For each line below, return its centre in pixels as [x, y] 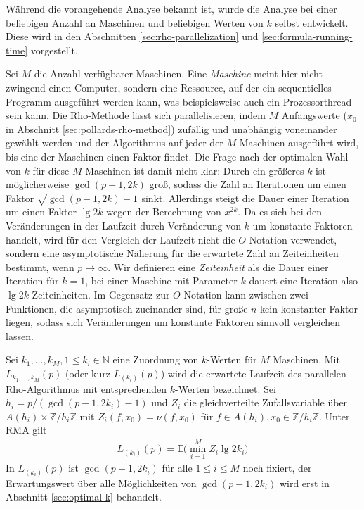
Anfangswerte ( [314, 115]
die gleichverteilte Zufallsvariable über [266, 402]
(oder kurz [88, 373]
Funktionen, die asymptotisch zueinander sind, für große [127, 308]
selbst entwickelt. [312, 22]
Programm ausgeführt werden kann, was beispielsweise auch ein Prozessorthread [179, 101]
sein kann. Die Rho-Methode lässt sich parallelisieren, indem [136, 115]
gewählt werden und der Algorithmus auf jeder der [115, 143]
